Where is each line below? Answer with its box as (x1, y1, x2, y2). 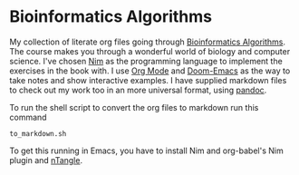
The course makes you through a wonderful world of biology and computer (9, 45, 291, 56)
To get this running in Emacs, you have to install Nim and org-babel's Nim (9, 145, 284, 156)
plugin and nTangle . (9, 154, 83, 165)
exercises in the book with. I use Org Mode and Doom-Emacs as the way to (9, 65, 291, 76)
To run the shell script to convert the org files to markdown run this (9, 102, 259, 112)
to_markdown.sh (9, 129, 67, 138)
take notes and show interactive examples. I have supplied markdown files (9, 74, 287, 85)
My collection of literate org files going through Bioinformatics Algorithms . (9, 36, 286, 47)
